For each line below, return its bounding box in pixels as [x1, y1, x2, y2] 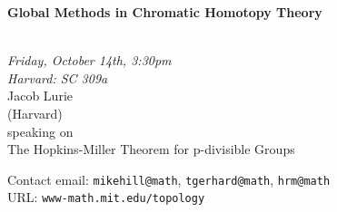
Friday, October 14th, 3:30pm [7, 51, 172, 70]
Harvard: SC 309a [7, 68, 108, 87]
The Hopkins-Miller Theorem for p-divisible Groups [7, 140, 295, 159]
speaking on [7, 121, 74, 140]
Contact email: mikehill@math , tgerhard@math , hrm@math [7, 169, 331, 188]
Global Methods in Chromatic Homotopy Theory [7, 3, 322, 21]
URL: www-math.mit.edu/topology [7, 188, 205, 207]
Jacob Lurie [7, 86, 73, 105]
